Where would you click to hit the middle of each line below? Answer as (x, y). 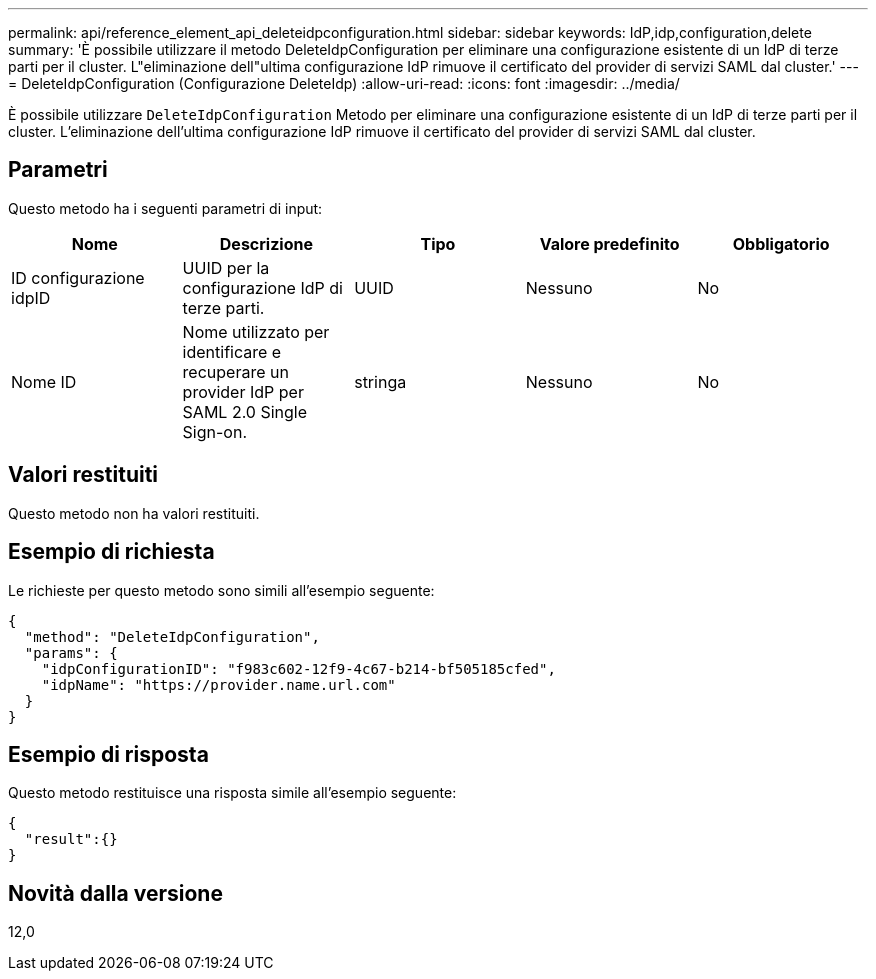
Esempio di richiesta (111, 552)
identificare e (232, 351)
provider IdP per (243, 391)
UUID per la (226, 267)
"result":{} (71, 839)
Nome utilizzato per (256, 331)
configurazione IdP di (262, 287)
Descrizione (266, 243)
